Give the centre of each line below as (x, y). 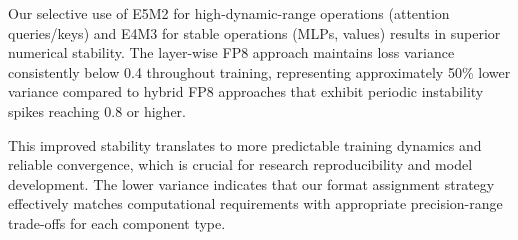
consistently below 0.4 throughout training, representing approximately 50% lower (259, 71)
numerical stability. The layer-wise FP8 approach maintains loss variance (231, 52)
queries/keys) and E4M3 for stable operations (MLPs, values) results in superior (254, 32)
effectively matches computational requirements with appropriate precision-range (255, 203)
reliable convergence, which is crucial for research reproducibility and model (240, 164)
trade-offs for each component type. (117, 222)
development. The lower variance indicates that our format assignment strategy (251, 183)
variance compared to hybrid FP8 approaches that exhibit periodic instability (246, 91)
